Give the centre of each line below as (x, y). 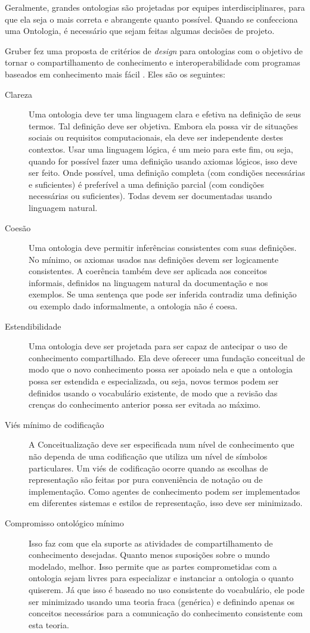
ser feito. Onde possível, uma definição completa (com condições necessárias (167, 173)
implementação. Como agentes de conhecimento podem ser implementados (165, 491)
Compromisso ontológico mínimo (64, 522)
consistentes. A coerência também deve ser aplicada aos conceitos (148, 271)
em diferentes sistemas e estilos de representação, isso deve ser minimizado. (166, 503)
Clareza (18, 94)
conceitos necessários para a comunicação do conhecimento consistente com (166, 613)
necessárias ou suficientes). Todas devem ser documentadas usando (150, 196)
